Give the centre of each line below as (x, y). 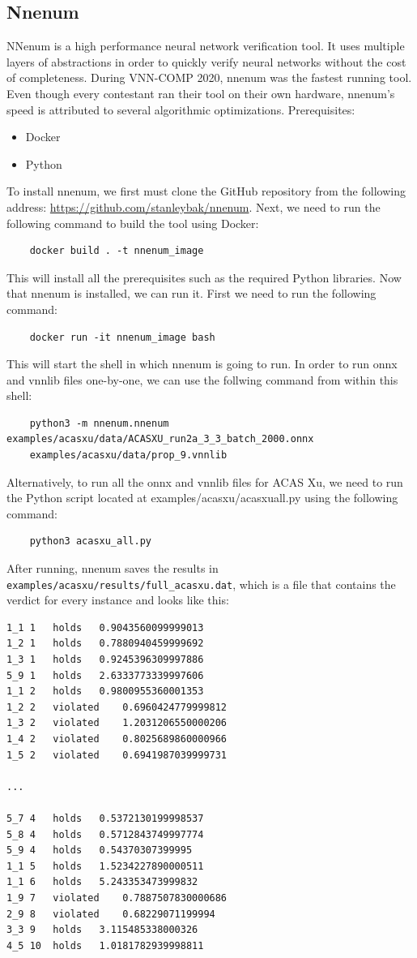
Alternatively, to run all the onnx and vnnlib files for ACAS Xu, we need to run (205, 481)
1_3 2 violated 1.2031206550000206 (117, 723)
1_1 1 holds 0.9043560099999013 (105, 627)
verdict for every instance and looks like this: (118, 600)
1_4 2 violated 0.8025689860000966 (117, 739)
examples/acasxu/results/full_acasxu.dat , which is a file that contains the (201, 584)
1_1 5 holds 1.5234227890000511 (105, 866)
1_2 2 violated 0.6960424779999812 (117, 707)
